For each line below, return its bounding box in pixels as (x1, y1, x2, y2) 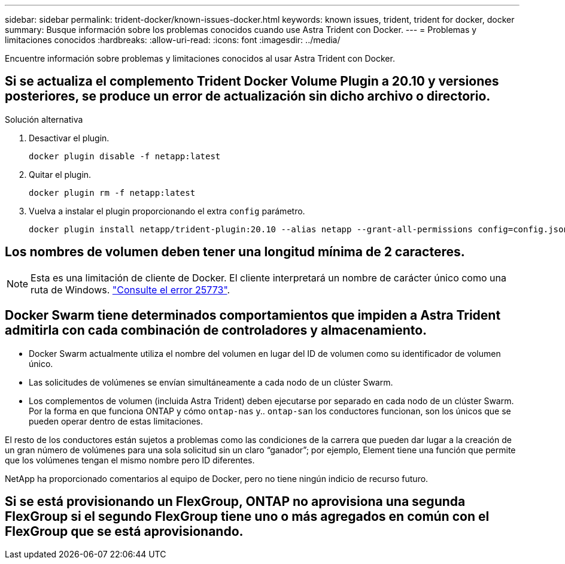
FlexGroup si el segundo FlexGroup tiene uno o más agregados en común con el (5, 508, 490, 524)
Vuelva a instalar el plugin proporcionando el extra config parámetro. (29, 205, 305, 216)
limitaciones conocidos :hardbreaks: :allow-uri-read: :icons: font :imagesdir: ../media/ (5, 35, 341, 45)
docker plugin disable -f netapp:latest (29, 151, 221, 161)
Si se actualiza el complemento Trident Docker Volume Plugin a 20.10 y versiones (5, 74, 499, 89)
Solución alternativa (5, 114, 83, 125)
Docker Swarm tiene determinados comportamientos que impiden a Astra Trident (5, 308, 501, 323)
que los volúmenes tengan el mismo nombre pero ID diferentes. (5, 454, 255, 465)
